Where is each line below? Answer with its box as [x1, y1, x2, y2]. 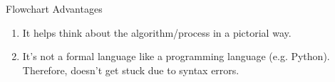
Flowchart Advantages [6, 1, 103, 16]
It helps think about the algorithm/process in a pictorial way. [22, 25, 292, 40]
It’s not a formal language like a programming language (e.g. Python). [22, 49, 330, 64]
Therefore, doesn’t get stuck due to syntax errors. [22, 62, 239, 77]
